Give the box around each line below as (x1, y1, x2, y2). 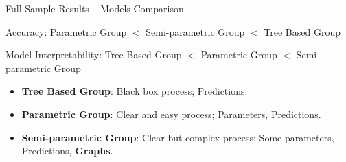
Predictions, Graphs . (21, 143, 113, 158)
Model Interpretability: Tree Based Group (5, 47, 182, 62)
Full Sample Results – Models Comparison (5, 1, 184, 15)
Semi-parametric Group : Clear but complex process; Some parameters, (21, 130, 334, 144)
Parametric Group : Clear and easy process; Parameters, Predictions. (21, 106, 321, 121)
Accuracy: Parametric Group (5, 24, 127, 38)
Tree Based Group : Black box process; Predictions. (21, 84, 248, 98)
